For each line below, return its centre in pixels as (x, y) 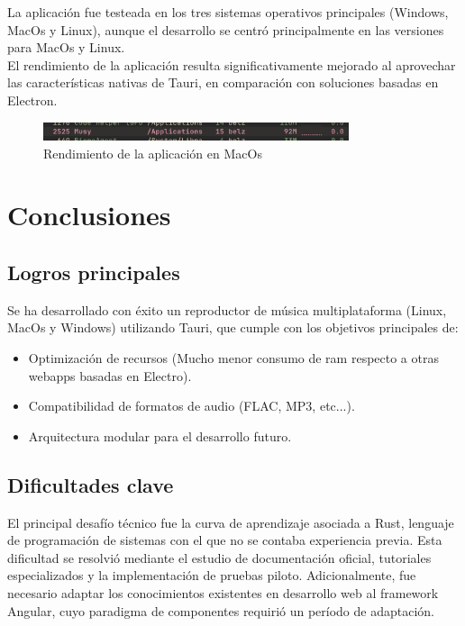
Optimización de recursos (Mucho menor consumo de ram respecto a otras (233, 358)
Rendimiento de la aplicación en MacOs (153, 153)
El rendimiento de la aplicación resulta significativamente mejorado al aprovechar (232, 64)
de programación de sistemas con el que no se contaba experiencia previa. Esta (225, 540)
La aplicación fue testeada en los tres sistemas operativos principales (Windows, (228, 12)
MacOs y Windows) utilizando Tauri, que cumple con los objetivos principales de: (233, 327)
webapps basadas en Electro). (110, 375)
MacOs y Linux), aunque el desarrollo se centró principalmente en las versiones (226, 29)
